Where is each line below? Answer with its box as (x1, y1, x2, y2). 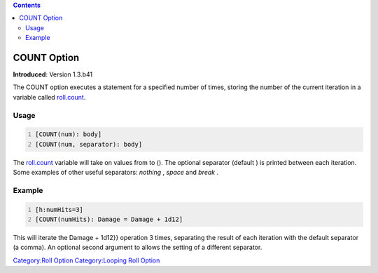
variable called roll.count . (13, 93, 86, 101)
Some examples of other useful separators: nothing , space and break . (13, 168, 219, 177)
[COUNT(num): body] (35, 131, 102, 138)
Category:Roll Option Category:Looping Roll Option (13, 256, 160, 265)
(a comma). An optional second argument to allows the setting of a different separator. (13, 243, 262, 252)
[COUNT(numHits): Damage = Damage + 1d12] (35, 215, 183, 224)
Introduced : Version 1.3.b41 (13, 70, 93, 79)
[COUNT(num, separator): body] (35, 140, 143, 148)
